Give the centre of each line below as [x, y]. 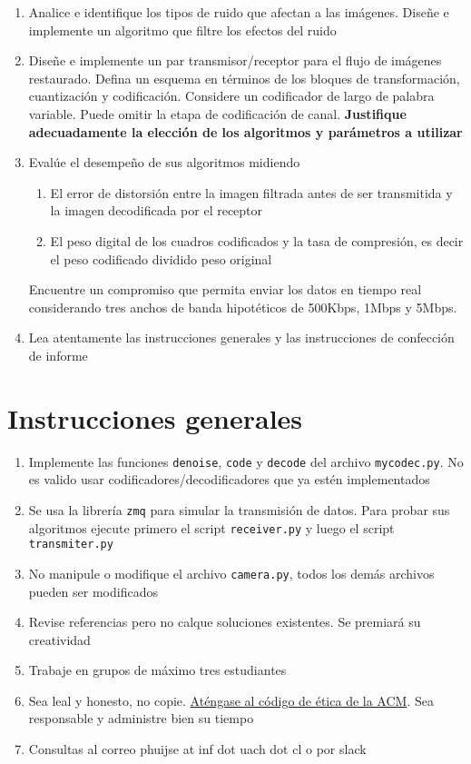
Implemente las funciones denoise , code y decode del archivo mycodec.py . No [246, 461]
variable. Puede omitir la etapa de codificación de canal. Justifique [217, 113]
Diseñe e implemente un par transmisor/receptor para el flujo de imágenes [235, 60]
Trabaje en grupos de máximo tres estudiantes [157, 670]
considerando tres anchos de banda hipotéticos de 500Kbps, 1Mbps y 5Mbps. [243, 307]
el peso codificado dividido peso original [161, 258]
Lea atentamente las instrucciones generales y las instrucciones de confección [241, 337]
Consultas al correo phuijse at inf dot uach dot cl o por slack [197, 749]
